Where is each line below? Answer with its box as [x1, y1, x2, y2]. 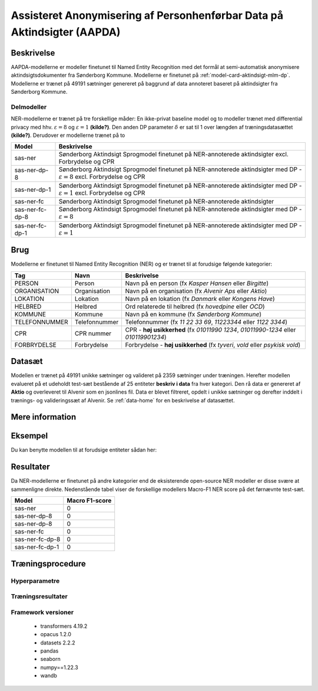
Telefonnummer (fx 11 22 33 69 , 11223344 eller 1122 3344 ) [125, 317, 288, 326]
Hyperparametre [11, 577, 60, 585]
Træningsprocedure [11, 558, 86, 569]
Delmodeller [11, 103, 47, 111]
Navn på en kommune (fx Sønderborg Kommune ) [125, 310, 262, 318]
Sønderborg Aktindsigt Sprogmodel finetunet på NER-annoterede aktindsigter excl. [58, 150, 289, 159]
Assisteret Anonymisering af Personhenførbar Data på [11, 9, 284, 22]
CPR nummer [74, 329, 112, 338]
